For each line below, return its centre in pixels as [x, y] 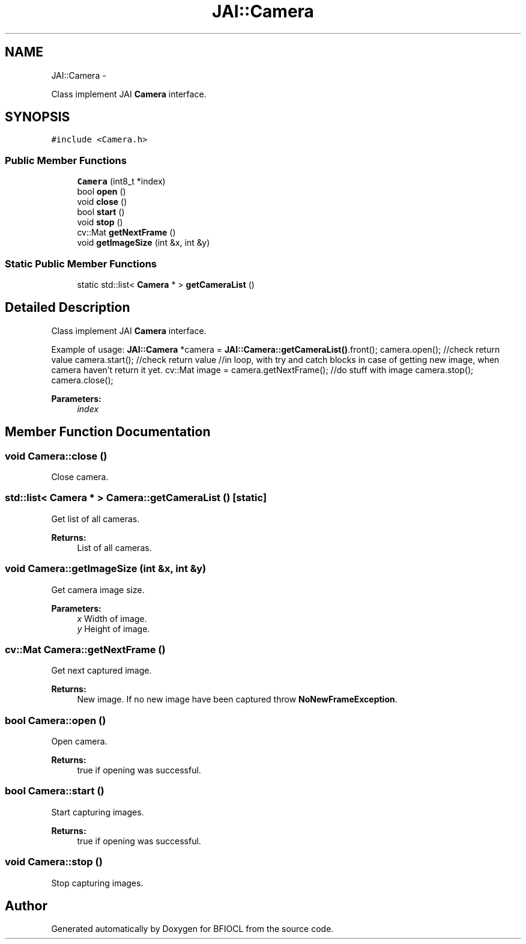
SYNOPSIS [38, 117]
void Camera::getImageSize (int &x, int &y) [106, 569]
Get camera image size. [98, 589]
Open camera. [79, 741]
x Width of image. [112, 618]
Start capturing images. [98, 812]
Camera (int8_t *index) [121, 181]
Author [26, 906]
